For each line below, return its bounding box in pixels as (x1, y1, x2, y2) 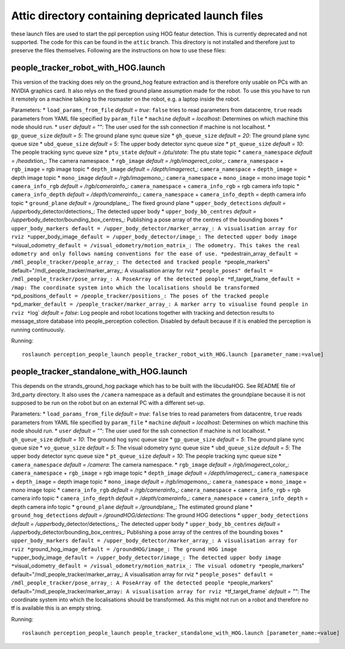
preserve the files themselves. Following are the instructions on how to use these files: (11, 47, 226, 54)
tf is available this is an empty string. (11, 604, 102, 612)
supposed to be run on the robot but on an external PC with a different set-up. (11, 399, 205, 407)
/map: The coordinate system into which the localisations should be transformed (11, 284, 259, 291)
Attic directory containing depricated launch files (11, 9, 264, 22)
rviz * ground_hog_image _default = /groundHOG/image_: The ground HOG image (11, 545, 238, 552)
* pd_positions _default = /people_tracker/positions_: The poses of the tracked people (11, 293, 269, 299)
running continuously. (11, 326, 66, 333)
